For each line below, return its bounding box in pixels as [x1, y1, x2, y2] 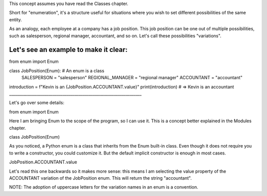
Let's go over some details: [9, 99, 64, 106]
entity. [9, 16, 22, 22]
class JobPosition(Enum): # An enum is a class [9, 67, 105, 74]
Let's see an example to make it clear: [9, 46, 128, 54]
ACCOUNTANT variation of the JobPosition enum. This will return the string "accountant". [9, 175, 192, 181]
